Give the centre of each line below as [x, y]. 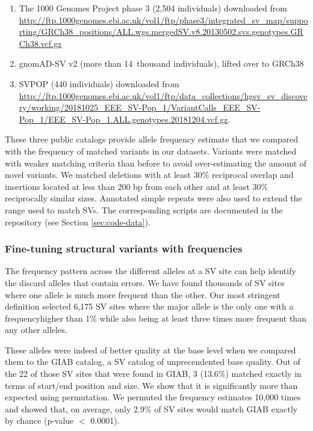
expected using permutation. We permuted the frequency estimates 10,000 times [153, 397]
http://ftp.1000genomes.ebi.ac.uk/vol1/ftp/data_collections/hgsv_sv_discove [163, 95]
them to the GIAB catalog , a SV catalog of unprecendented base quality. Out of [153, 362]
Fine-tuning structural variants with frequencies [124, 249]
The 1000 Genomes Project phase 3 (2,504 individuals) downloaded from [153, 8]
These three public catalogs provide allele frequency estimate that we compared [152, 139]
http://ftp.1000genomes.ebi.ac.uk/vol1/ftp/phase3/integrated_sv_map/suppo [163, 20]
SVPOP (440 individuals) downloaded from [99, 83]
